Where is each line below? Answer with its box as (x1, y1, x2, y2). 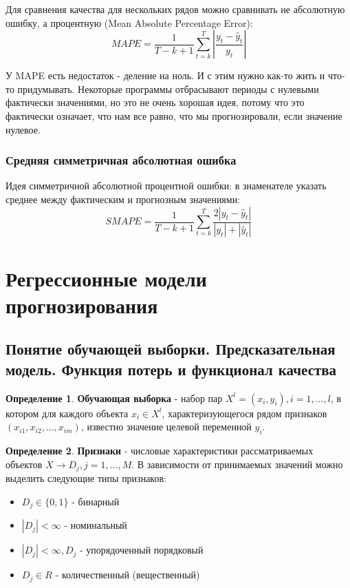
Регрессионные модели (6, 264, 207, 292)
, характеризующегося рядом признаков (162, 406, 327, 420)
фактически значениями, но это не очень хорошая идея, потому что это (6, 95, 305, 109)
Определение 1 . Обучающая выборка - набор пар (6, 390, 223, 405)
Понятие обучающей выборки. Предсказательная (6, 338, 336, 359)
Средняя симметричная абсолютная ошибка (6, 151, 237, 169)
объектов (6, 456, 43, 471)
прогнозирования (6, 291, 158, 319)
